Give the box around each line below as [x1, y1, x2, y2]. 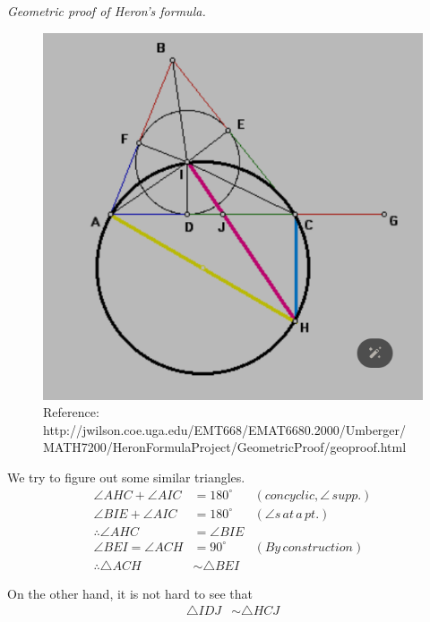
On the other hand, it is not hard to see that [7, 584, 254, 602]
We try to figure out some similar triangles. [7, 467, 245, 486]
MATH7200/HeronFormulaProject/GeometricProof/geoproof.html [43, 438, 407, 456]
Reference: [43, 403, 99, 422]
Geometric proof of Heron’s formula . [7, 2, 206, 20]
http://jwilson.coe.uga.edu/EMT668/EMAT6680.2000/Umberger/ [43, 420, 407, 439]
